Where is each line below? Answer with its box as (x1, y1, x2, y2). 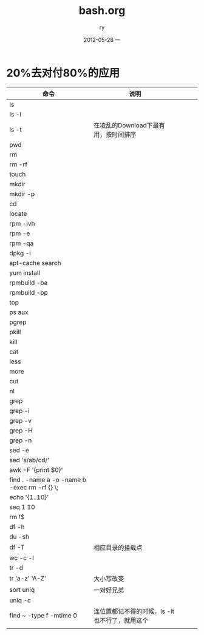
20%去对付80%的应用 (6, 66, 120, 79)
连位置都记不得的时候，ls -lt (93, 607, 175, 616)
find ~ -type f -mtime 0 (9, 611, 78, 619)
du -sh (9, 532, 29, 540)
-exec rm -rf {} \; (9, 483, 59, 491)
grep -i (9, 406, 30, 415)
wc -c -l (9, 553, 35, 562)
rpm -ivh (9, 219, 35, 227)
